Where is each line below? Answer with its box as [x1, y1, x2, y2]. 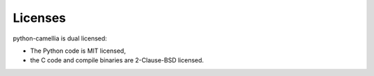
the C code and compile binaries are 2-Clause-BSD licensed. [30, 56, 204, 64]
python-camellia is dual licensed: [12, 34, 107, 42]
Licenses [12, 10, 66, 25]
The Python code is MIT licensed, [30, 47, 126, 55]
